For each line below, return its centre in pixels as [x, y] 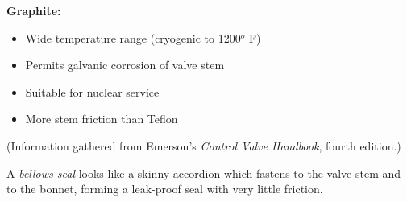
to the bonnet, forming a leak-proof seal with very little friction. [165, 189]
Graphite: [34, 10]
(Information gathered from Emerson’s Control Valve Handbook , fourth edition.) [204, 145]
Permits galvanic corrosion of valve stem [125, 65]
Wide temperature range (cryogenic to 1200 [133, 37]
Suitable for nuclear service [92, 91]
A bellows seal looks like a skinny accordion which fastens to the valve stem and [204, 173]
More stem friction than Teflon [102, 119]
